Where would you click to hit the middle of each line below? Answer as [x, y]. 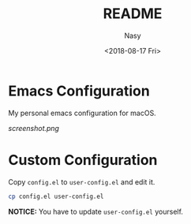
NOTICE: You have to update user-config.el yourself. [96, 211]
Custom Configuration [83, 160]
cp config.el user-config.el [56, 196]
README [133, 14]
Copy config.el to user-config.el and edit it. [82, 181]
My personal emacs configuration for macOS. [82, 113]
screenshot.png [34, 128]
